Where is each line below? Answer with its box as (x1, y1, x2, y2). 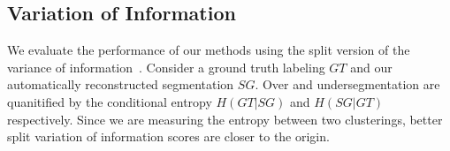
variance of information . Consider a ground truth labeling (7, 57, 325, 76)
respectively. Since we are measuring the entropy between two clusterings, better (7, 109, 443, 128)
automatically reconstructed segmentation (7, 75, 234, 94)
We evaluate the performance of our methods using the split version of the (7, 41, 410, 59)
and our (350, 57, 393, 76)
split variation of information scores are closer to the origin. (7, 127, 330, 146)
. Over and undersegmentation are (255, 75, 440, 94)
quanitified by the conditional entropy (7, 92, 212, 110)
